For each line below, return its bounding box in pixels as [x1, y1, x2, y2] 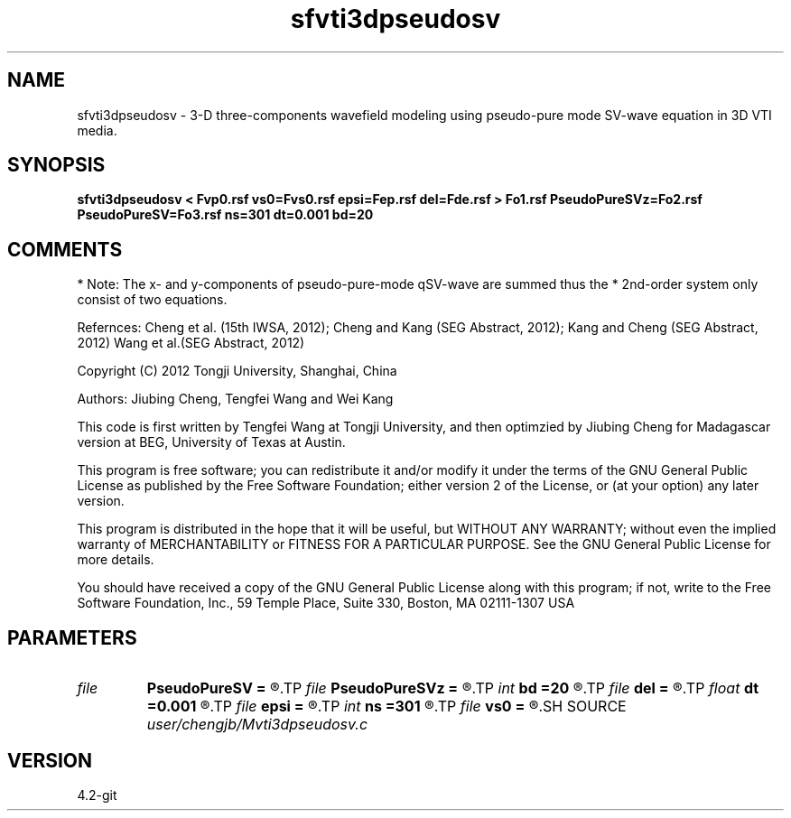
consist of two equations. [77, 292, 228, 308]
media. [77, 122, 117, 138]
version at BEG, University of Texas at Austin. [77, 434, 346, 451]
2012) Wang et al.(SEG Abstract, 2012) [77, 335, 305, 351]
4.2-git [77, 786, 117, 803]
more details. [77, 552, 154, 568]
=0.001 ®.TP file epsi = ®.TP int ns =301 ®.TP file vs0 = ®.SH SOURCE [146, 697, 627, 716]
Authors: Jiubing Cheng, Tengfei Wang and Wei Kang [77, 391, 394, 407]
